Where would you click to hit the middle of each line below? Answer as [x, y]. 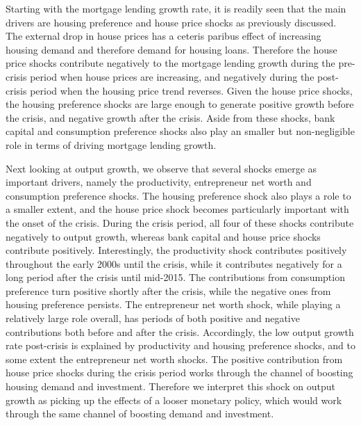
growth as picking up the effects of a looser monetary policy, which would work [174, 400]
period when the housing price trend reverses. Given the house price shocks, [191, 90]
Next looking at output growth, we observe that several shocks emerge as [161, 168]
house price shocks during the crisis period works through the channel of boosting [179, 372]
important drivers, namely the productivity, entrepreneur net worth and [159, 182]
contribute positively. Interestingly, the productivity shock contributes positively [176, 250]
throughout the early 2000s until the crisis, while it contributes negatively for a [174, 263]
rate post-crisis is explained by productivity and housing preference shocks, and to [180, 345]
